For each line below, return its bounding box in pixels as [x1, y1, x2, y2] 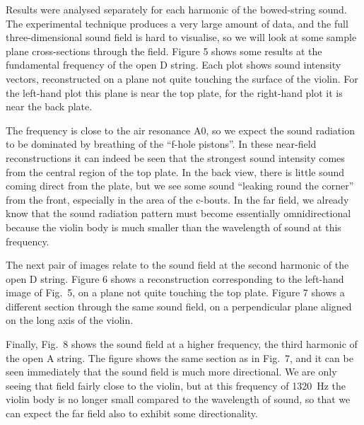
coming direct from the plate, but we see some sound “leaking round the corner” [6, 178, 354, 193]
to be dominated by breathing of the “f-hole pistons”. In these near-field [6, 136, 317, 151]
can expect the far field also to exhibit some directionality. [6, 406, 258, 421]
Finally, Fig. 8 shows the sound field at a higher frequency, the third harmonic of [6, 337, 358, 351]
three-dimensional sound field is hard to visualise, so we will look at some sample [6, 30, 357, 45]
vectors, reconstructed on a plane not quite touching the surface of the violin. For [6, 71, 358, 86]
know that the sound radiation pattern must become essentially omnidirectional [6, 206, 351, 221]
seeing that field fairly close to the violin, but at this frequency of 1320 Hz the [6, 378, 346, 392]
